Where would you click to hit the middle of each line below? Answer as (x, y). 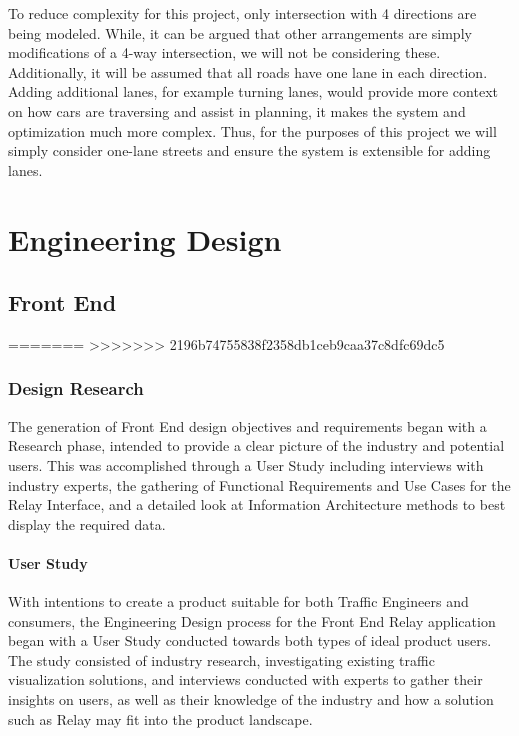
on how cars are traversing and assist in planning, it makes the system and (237, 110)
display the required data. (87, 523)
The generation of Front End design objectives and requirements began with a (247, 425)
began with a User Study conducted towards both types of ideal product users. (250, 640)
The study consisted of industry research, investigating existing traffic (221, 659)
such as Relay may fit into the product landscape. (160, 718)
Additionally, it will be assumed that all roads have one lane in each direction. (248, 71)
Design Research (76, 388)
